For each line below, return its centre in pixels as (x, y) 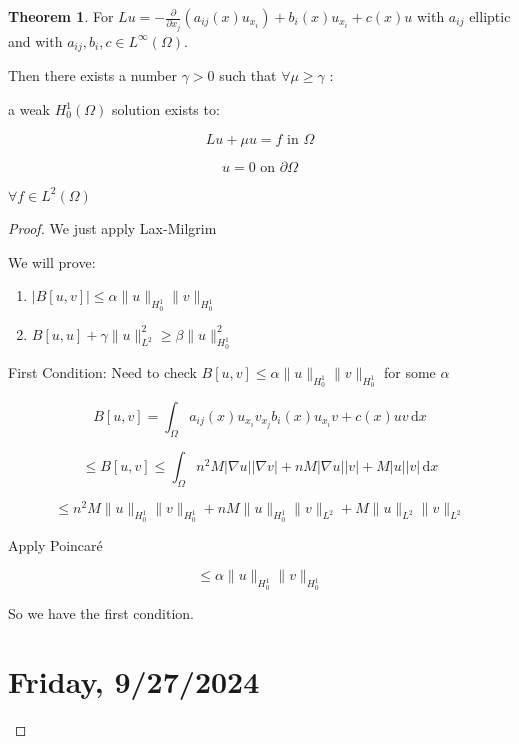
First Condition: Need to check (102, 371)
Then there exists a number (92, 75)
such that (248, 75)
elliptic (490, 16)
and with (35, 40)
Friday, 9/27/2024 (134, 681)
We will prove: (52, 261)
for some (409, 371)
